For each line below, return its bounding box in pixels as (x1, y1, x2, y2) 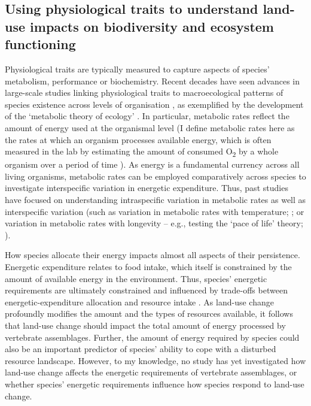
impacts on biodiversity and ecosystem (30, 17, 274, 35)
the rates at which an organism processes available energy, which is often (5, 133, 272, 146)
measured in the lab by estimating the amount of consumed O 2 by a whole (5, 145, 279, 159)
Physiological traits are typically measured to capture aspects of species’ (5, 62, 270, 75)
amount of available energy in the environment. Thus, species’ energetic (5, 272, 267, 284)
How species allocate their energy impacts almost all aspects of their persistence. (5, 249, 300, 261)
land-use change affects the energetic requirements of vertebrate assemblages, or (5, 366, 297, 378)
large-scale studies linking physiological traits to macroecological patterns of (5, 86, 283, 99)
